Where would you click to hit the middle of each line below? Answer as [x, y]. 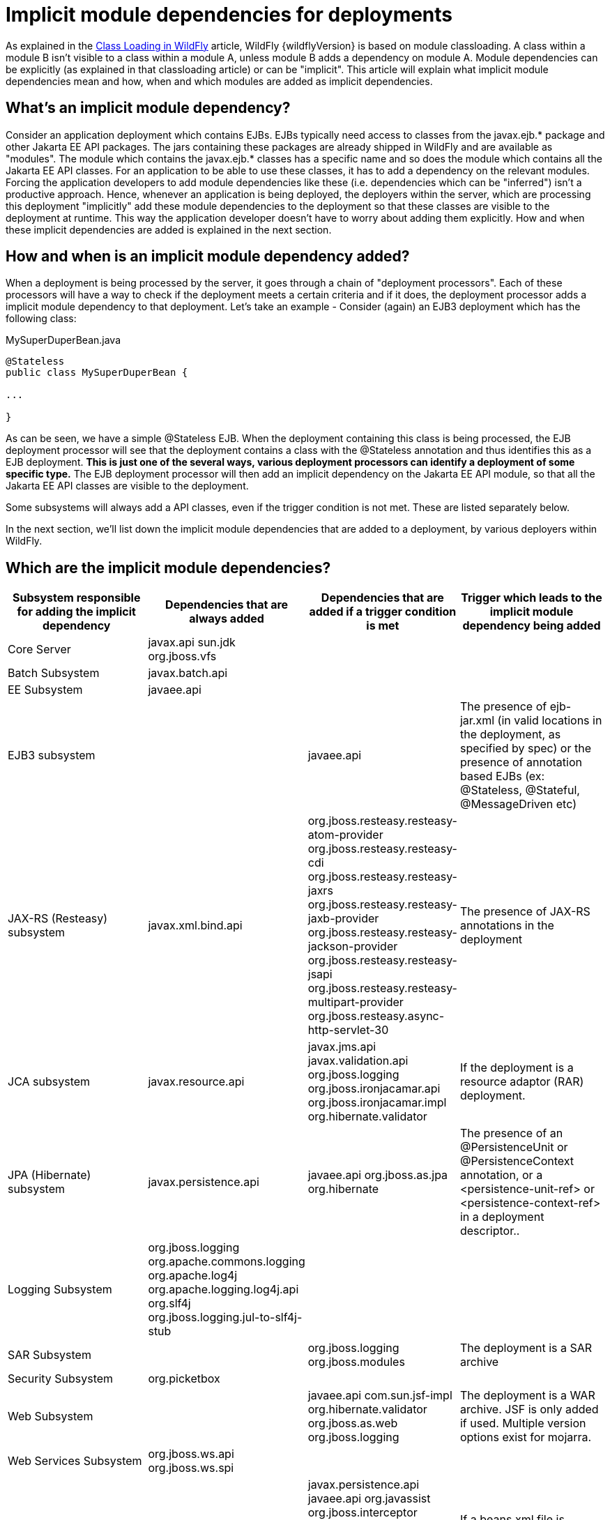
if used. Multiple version [523, 1423]
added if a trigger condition [383, 612]
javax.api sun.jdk [192, 643]
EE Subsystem [45, 690]
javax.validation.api [358, 1061]
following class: [41, 319]
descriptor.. [490, 1231]
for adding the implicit [76, 612]
